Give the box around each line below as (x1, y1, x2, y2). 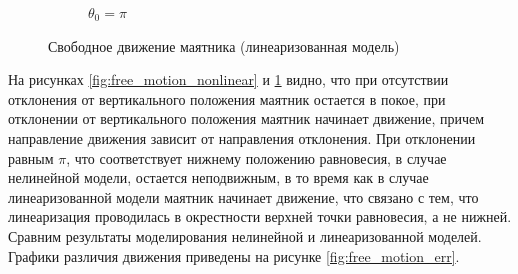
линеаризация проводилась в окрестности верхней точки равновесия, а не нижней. (8, 206, 512, 227)
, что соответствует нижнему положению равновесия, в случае (66, 147, 447, 168)
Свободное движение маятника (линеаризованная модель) (48, 35, 400, 56)
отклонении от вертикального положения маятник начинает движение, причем (8, 108, 485, 129)
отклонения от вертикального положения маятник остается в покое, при (8, 88, 446, 109)
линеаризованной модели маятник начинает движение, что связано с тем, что (8, 186, 479, 207)
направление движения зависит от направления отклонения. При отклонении (8, 127, 476, 148)
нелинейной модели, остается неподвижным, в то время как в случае (8, 167, 429, 188)
